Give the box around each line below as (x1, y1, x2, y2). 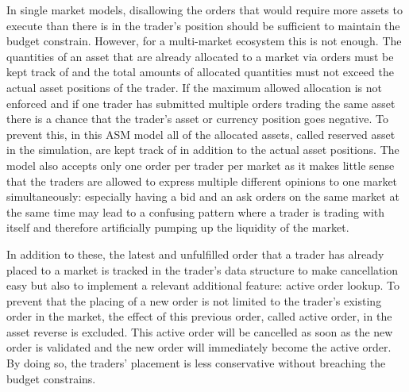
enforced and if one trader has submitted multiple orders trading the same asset (6, 94, 395, 111)
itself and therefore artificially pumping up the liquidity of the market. (6, 219, 349, 236)
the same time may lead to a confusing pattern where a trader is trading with (6, 203, 385, 220)
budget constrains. (6, 370, 96, 386)
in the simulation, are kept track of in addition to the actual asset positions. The (6, 141, 399, 158)
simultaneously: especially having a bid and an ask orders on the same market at (6, 188, 399, 205)
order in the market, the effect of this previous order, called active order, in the (6, 308, 392, 325)
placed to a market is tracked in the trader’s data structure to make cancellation (6, 261, 399, 278)
